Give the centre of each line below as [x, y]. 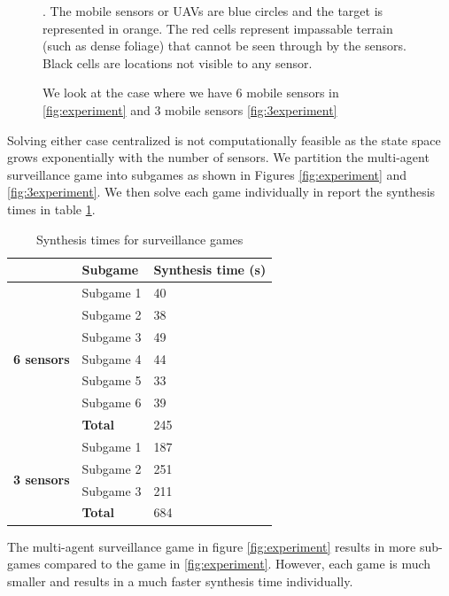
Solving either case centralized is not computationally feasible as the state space [224, 139]
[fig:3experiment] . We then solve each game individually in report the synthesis [221, 192]
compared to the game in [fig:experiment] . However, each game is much [238, 564]
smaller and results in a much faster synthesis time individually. [180, 581]
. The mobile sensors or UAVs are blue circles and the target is [213, 11]
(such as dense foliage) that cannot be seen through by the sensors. [224, 46]
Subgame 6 [112, 402]
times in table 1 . [51, 209]
